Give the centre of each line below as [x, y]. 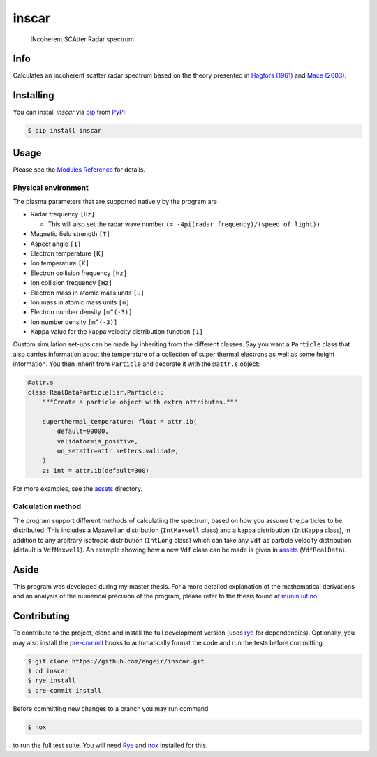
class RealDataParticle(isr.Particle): [96, 392]
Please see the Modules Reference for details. [79, 169]
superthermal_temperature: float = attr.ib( [120, 421]
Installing [34, 95]
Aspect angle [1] [56, 244]
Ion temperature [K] [60, 263]
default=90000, [83, 432]
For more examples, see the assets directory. [78, 488]
